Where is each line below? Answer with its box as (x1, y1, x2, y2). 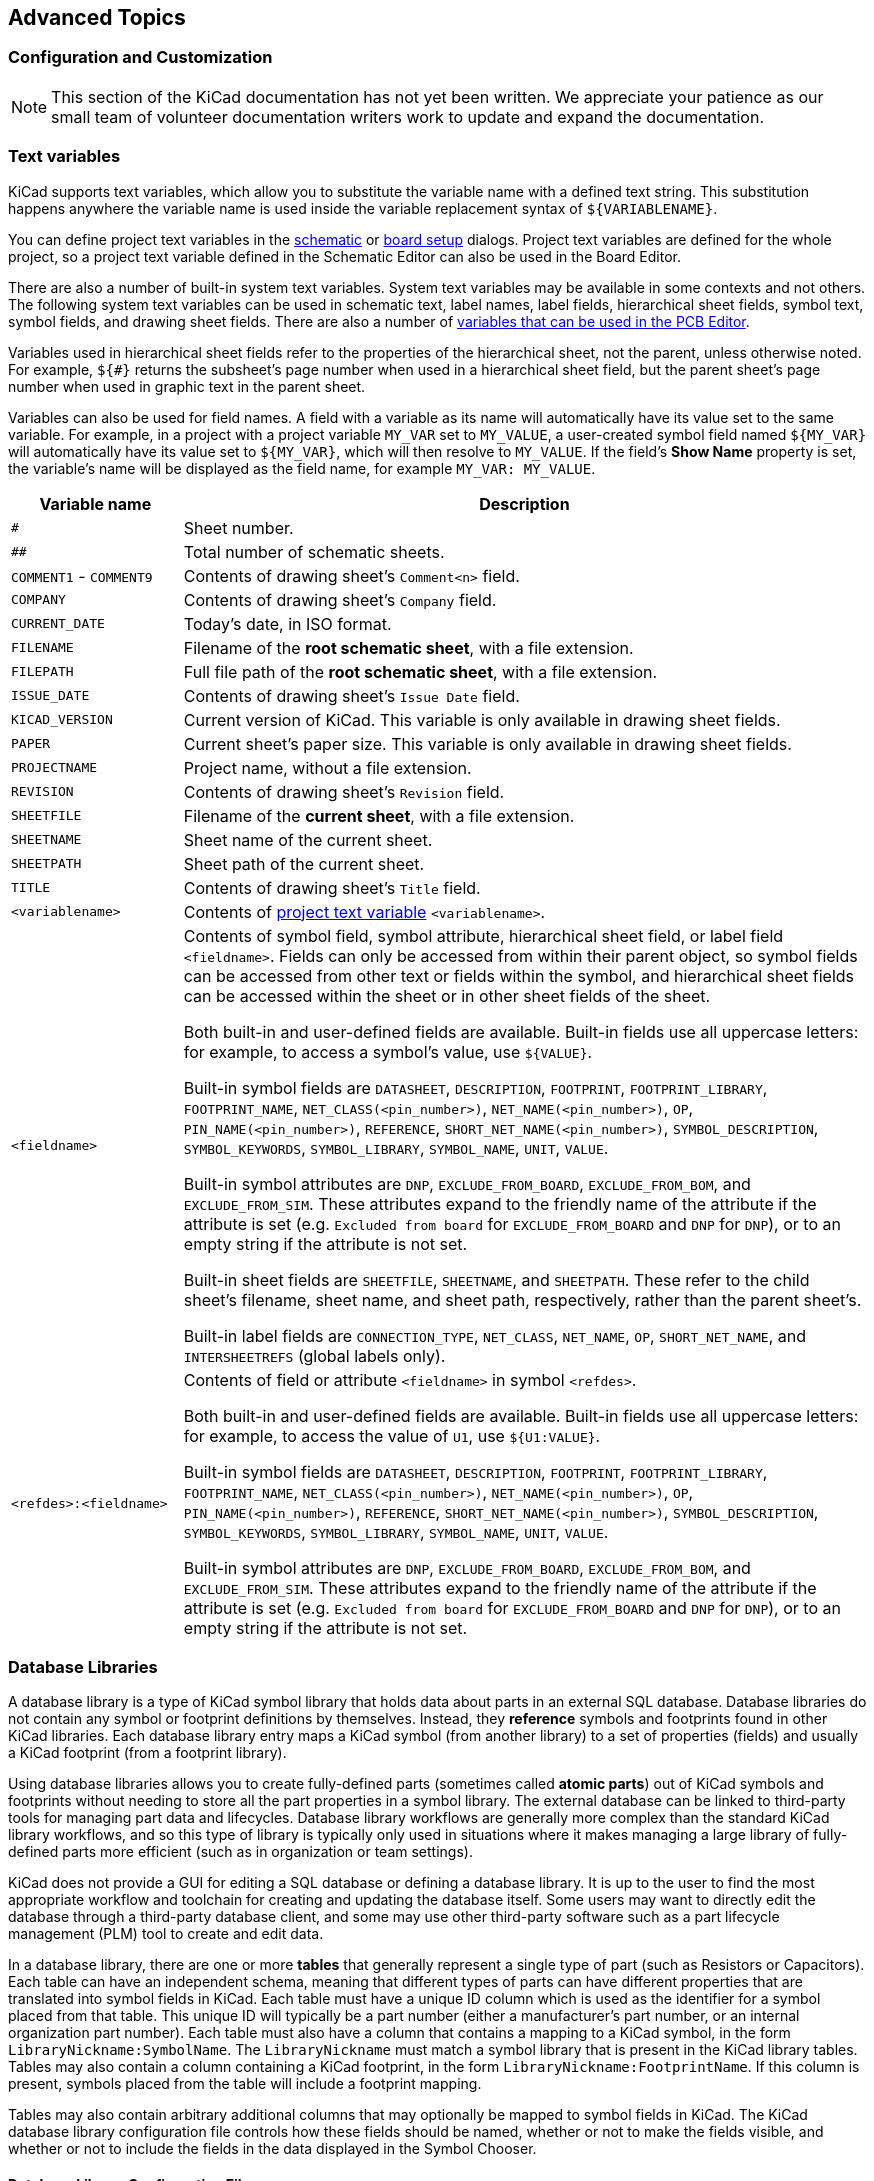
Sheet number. (183, 517, 294, 538)
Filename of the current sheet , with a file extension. (183, 805, 575, 826)
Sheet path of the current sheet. (183, 853, 425, 874)
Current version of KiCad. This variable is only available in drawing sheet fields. (183, 709, 781, 730)
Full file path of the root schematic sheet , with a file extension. (183, 661, 658, 682)
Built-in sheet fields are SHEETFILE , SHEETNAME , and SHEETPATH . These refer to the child (183, 1269, 810, 1290)
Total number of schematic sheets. (183, 541, 445, 562)
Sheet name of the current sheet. (183, 829, 433, 850)
